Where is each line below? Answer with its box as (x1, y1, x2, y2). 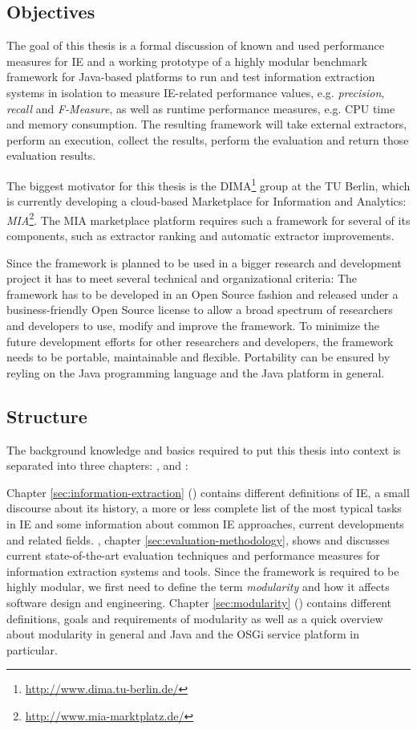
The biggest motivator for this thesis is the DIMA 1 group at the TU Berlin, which (6, 174, 411, 194)
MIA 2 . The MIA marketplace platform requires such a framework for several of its (6, 209, 411, 228)
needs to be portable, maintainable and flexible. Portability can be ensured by (6, 349, 391, 365)
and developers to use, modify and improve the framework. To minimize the (6, 317, 380, 334)
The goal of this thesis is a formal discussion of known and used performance (6, 37, 384, 54)
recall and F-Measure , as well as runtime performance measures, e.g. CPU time (6, 100, 395, 116)
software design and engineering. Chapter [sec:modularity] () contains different (6, 593, 392, 610)
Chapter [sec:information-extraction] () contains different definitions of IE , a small (6, 483, 410, 500)
